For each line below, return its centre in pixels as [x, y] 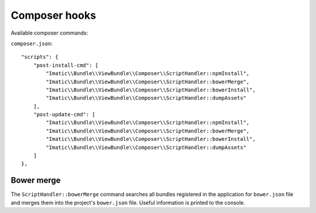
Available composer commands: [49, 33]
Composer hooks [54, 15]
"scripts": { [40, 57]
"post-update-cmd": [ [64, 115]
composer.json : [32, 43]
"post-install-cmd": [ [66, 65]
